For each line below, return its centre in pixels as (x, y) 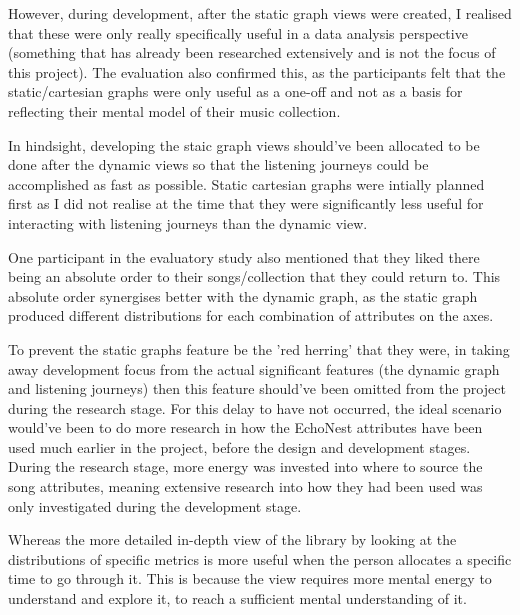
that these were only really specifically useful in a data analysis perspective (238, 32)
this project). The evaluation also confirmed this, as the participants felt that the (257, 71)
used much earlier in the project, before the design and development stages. (239, 446)
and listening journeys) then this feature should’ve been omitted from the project (257, 388)
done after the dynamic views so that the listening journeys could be (218, 164)
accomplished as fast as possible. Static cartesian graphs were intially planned (246, 183)
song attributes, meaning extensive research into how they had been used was (245, 486)
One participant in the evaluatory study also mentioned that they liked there (244, 256)
